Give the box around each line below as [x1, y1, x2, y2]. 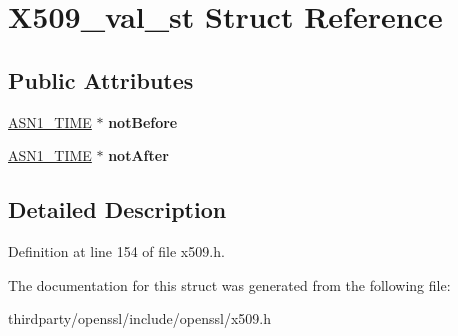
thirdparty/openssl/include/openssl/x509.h [8, 308, 271, 329]
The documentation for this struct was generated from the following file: [8, 274, 451, 295]
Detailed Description [8, 194, 227, 225]
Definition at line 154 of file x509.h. [8, 240, 225, 261]
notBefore [108, 111, 178, 132]
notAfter [108, 145, 169, 166]
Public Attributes [8, 64, 194, 95]
